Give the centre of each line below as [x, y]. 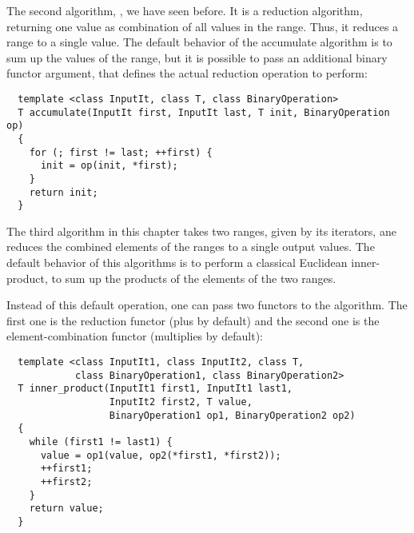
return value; [66, 509]
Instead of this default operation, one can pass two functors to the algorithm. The [207, 305]
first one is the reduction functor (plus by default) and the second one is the [193, 320]
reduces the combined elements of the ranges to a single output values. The [191, 247]
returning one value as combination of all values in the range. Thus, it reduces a [203, 26]
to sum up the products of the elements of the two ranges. [194, 278]
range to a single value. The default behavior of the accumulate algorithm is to [199, 42]
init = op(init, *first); [109, 166]
